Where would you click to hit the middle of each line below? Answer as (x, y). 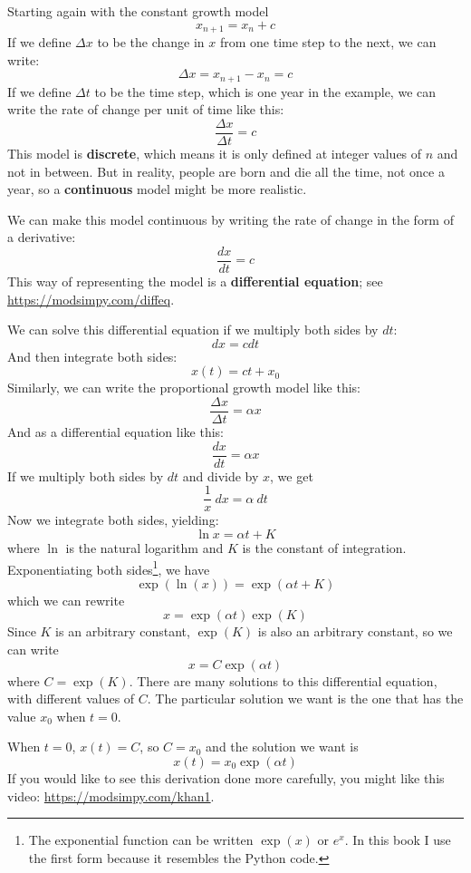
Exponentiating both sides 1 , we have (109, 567)
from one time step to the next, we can (328, 42)
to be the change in (151, 42)
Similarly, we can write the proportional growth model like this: (184, 388)
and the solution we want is (282, 747)
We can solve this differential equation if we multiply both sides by (193, 330)
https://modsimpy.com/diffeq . (91, 299)
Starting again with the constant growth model (138, 11)
